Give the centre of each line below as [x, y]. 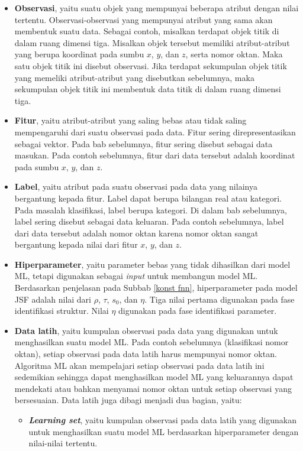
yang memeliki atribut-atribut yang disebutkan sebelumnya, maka [134, 77]
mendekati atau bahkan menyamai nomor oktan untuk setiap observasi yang [153, 388]
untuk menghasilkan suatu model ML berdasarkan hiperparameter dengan [164, 431]
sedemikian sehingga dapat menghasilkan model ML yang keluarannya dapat [154, 377]
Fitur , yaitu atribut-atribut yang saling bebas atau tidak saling [130, 120]
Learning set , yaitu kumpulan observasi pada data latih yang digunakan [162, 420]
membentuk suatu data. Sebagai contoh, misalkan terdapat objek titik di [147, 31]
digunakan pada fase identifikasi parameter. [198, 311]
